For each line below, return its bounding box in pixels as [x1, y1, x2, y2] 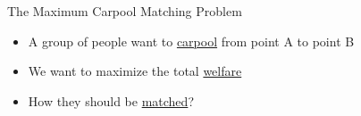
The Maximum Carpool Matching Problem [7, 2, 242, 20]
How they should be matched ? [28, 91, 194, 110]
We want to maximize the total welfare [28, 62, 242, 80]
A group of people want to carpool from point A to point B [28, 31, 355, 50]
